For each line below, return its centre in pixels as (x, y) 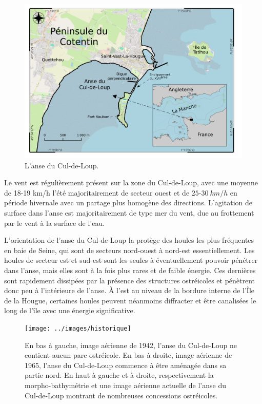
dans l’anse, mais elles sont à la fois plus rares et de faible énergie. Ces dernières (130, 270)
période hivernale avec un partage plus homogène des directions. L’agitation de (128, 203)
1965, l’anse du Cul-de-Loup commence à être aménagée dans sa (126, 365)
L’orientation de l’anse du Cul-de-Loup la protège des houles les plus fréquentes (129, 240)
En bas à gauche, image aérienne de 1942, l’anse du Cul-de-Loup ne (131, 345)
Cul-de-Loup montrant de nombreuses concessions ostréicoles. (121, 395)
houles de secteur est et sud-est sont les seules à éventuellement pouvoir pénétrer (131, 260)
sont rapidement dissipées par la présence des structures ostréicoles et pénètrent (130, 280)
